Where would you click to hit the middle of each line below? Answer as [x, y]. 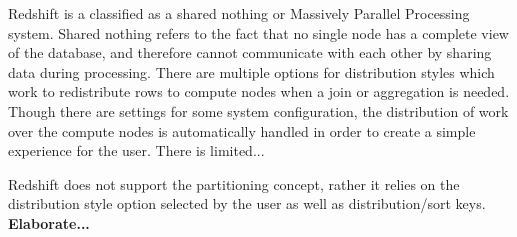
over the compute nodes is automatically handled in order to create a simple [242, 130]
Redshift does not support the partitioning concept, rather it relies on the [234, 183]
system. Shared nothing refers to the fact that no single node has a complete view [258, 32]
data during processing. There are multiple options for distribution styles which [251, 71]
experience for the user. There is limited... [136, 150]
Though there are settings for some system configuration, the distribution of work [258, 110]
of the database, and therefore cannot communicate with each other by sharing [250, 52]
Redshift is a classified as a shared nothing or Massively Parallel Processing [239, 13]
